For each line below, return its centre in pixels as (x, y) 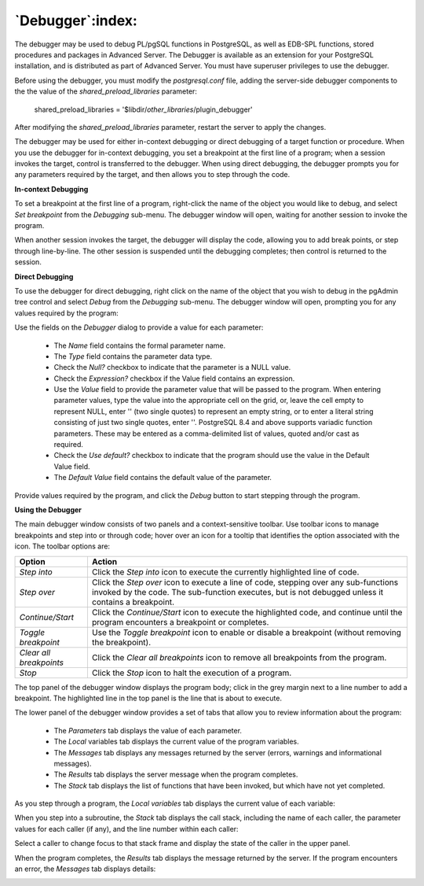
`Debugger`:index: (76, 20)
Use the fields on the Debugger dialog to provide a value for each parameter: (139, 327)
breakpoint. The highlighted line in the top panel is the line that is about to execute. (148, 698)
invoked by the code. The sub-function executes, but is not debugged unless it (238, 592)
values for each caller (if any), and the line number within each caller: (126, 829)
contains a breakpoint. (133, 602)
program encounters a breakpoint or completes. (180, 622)
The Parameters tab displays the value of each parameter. (148, 730)
